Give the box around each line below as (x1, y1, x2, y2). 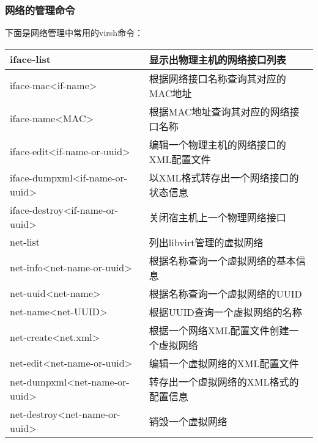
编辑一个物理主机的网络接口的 (149, 137, 286, 152)
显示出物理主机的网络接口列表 (149, 52, 286, 67)
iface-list (10, 52, 51, 67)
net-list (10, 235, 40, 249)
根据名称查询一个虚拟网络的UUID (149, 286, 302, 301)
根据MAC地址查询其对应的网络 (149, 104, 290, 119)
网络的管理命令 (5, 2, 75, 17)
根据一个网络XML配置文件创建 (149, 323, 289, 337)
